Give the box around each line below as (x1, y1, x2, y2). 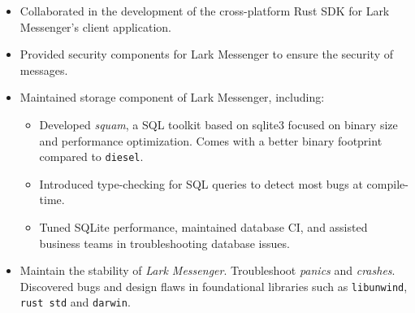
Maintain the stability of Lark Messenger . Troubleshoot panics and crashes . (19, 262, 396, 279)
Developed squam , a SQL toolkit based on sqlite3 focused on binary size (39, 115, 398, 133)
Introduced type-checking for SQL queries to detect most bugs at (39, 175, 363, 192)
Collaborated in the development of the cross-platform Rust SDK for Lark (19, 2, 390, 19)
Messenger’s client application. (19, 18, 171, 35)
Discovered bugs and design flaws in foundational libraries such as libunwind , (19, 277, 408, 294)
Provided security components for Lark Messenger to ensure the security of (19, 46, 394, 63)
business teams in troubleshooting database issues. (39, 234, 290, 251)
